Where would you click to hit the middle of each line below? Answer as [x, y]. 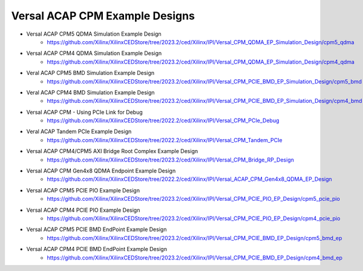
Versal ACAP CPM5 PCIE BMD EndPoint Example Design [96, 229]
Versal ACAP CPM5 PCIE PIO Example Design [83, 190]
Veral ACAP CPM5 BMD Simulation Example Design [90, 73]
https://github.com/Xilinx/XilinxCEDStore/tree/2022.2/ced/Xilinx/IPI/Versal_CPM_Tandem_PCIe [165, 140]
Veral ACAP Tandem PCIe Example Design [79, 132]
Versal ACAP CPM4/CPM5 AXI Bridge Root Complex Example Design [112, 151]
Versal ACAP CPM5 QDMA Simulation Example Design [94, 34]
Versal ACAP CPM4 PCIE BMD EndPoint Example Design [97, 249]
